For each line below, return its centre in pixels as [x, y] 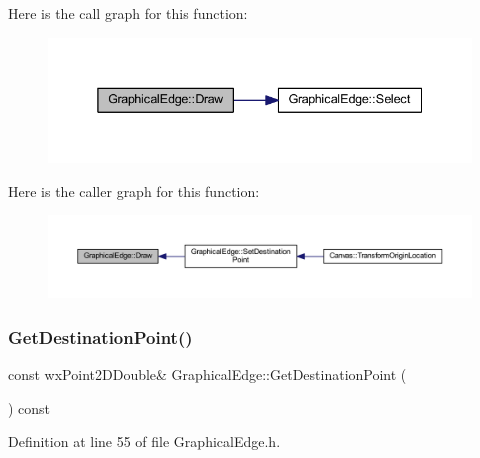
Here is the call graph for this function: [128, 13]
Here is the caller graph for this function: [134, 190]
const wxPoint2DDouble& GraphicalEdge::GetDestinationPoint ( [207, 374]
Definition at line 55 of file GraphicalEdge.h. [144, 441]
